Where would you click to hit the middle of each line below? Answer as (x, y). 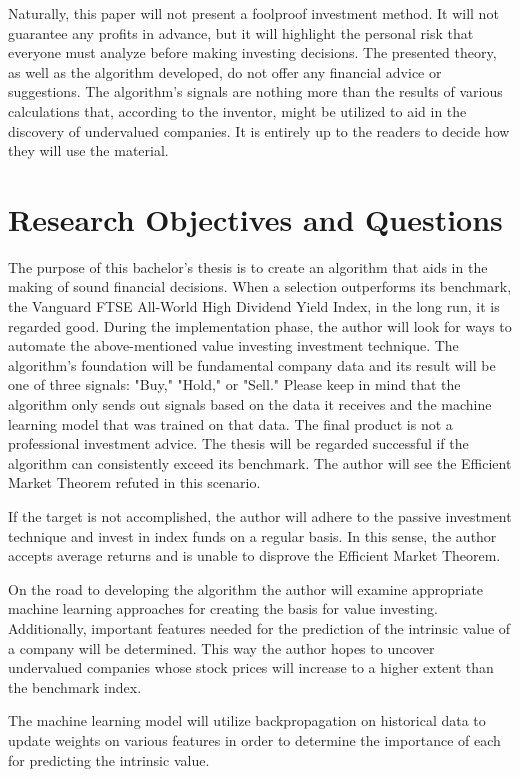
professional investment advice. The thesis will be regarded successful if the (238, 443)
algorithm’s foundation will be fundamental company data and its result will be (252, 364)
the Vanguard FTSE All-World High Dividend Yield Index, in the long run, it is (254, 306)
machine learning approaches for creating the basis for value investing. (223, 608)
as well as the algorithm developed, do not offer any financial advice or (225, 71)
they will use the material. (88, 150)
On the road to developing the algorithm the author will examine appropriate (246, 588)
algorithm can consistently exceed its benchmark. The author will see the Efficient (260, 462)
